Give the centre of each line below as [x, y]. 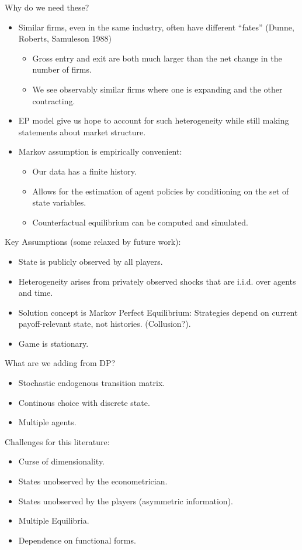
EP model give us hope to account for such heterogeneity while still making [154, 120]
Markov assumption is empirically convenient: [100, 151]
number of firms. [62, 69]
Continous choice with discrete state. [84, 402]
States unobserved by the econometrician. [93, 481]
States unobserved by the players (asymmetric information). [126, 501]
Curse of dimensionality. [62, 461]
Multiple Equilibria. [54, 520]
